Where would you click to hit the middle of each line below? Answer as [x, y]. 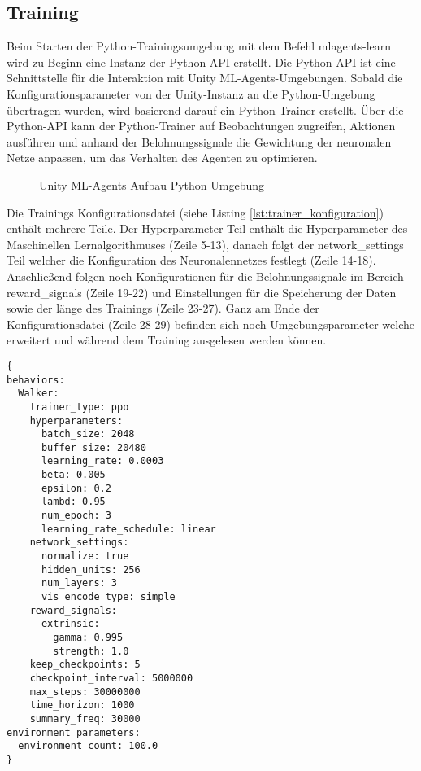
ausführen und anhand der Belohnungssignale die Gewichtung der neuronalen [199, 141]
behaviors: [36, 380]
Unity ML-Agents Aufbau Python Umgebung [152, 184]
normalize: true [85, 556]
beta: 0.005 [73, 475]
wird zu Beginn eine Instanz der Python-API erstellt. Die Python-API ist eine [201, 61]
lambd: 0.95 [73, 502]
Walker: [39, 394]
